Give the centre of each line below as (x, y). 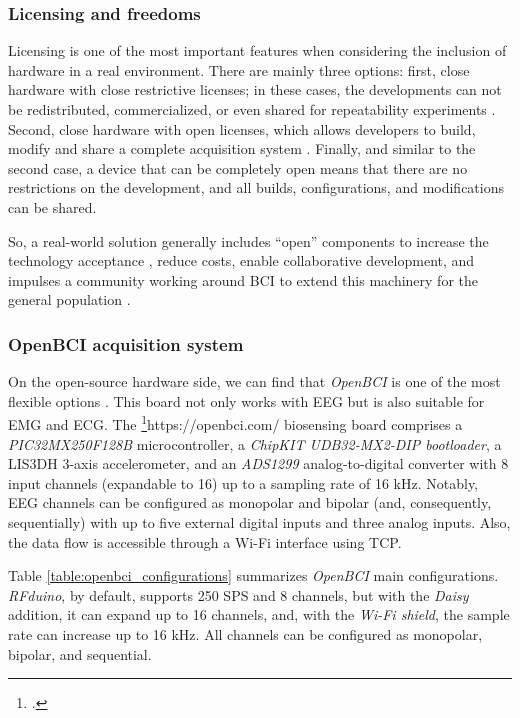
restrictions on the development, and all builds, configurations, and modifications (256, 187)
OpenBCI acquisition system (126, 343)
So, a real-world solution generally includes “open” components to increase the (248, 240)
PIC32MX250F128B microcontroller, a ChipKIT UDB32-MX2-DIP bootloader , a (255, 443)
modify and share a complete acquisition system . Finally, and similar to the (242, 148)
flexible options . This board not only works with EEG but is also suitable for (246, 400)
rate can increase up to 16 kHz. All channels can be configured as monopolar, (245, 633)
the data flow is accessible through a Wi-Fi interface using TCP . (205, 541)
